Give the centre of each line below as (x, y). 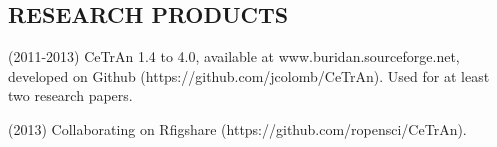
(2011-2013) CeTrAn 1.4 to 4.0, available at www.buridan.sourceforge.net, (234, 56)
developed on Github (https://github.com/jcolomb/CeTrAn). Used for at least (249, 75)
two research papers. (70, 95)
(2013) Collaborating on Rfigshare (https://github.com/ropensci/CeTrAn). (237, 128)
